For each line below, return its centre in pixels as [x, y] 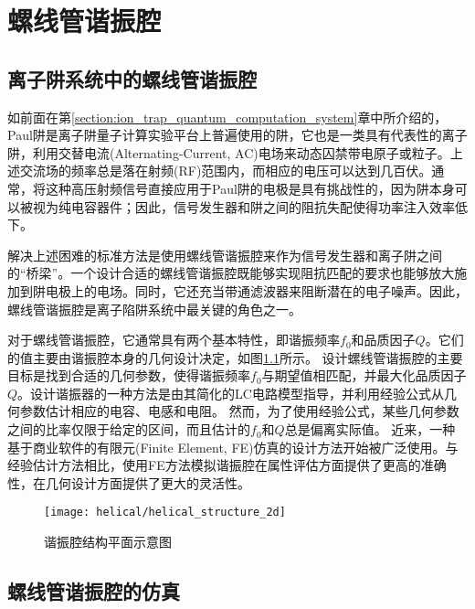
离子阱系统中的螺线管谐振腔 [132, 78]
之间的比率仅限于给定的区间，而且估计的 [129, 429]
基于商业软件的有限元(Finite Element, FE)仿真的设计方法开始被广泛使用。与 [233, 447]
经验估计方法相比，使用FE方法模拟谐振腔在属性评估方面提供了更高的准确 [227, 465]
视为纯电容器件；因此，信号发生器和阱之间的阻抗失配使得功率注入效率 [243, 206]
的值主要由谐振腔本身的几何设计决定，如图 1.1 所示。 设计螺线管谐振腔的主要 [235, 357]
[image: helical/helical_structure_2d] [165, 513]
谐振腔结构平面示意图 [108, 542]
